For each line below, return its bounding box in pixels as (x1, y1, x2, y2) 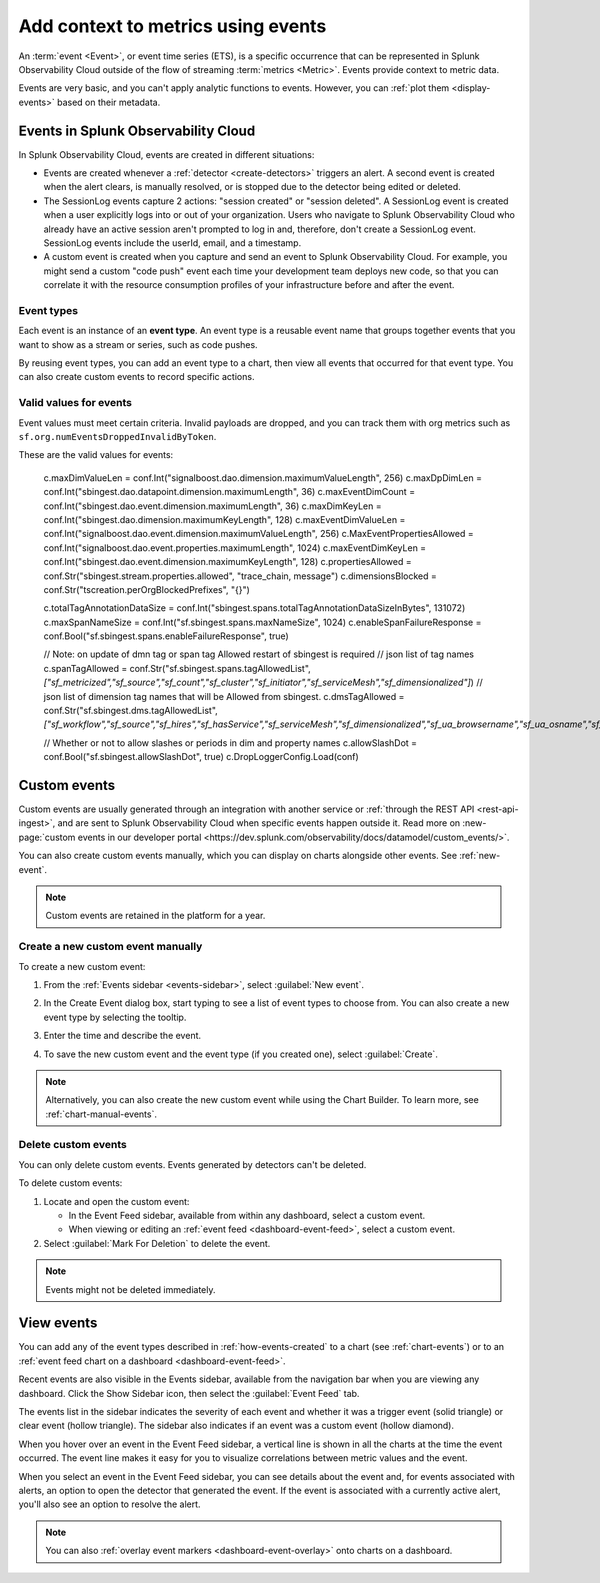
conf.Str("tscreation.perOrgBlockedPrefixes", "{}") (43, 583, 250, 595)
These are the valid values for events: (18, 449, 174, 461)
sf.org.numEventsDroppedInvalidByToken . (18, 430, 217, 442)
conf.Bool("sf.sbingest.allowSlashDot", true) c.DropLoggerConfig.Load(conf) (43, 751, 359, 763)
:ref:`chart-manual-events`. (45, 1108, 158, 1120)
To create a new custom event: (18, 960, 146, 972)
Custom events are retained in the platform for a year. (45, 910, 266, 922)
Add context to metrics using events (18, 15, 327, 37)
